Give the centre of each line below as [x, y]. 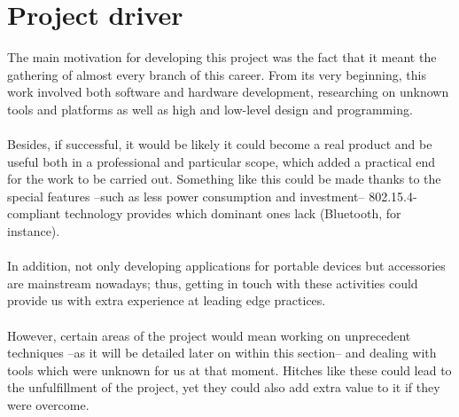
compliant [34, 213]
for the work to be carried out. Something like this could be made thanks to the [224, 179]
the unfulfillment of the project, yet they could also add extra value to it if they [224, 387]
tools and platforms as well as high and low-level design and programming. [210, 109]
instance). [34, 231]
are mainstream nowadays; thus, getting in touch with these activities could [213, 283]
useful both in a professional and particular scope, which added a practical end [222, 161]
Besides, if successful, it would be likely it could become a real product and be [220, 144]
